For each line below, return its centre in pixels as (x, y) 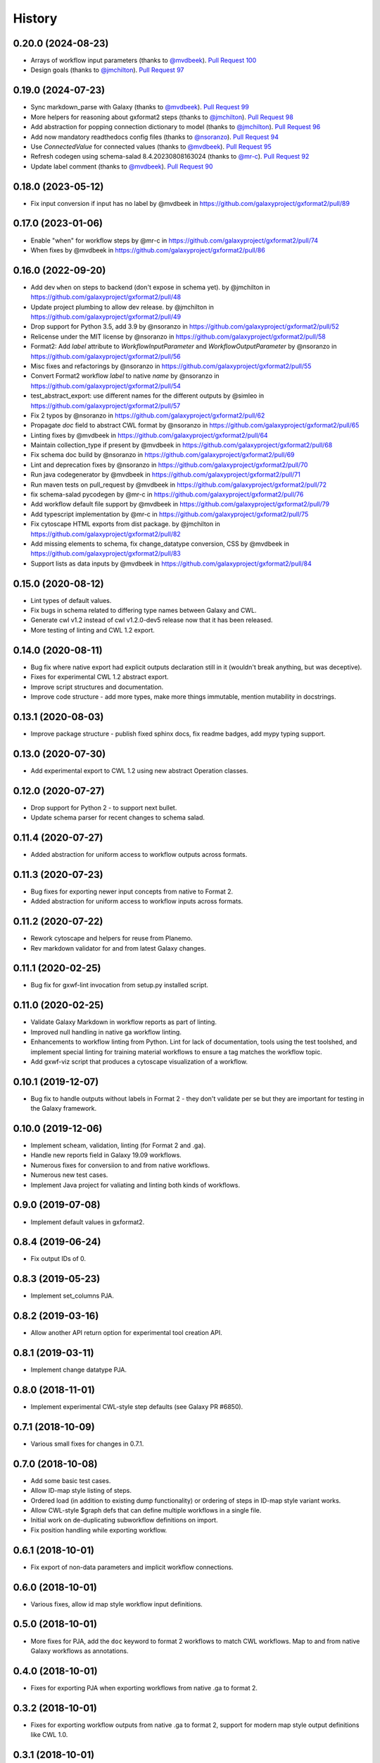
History (35, 18)
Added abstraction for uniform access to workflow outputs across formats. (139, 854)
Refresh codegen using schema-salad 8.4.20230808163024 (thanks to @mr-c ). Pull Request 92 (170, 157)
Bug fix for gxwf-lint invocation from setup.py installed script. (120, 985)
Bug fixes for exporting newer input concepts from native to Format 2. (132, 891)
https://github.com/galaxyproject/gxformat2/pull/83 (106, 554)
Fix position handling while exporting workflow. (99, 1530)
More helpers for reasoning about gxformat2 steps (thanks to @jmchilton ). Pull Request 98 (162, 117)
